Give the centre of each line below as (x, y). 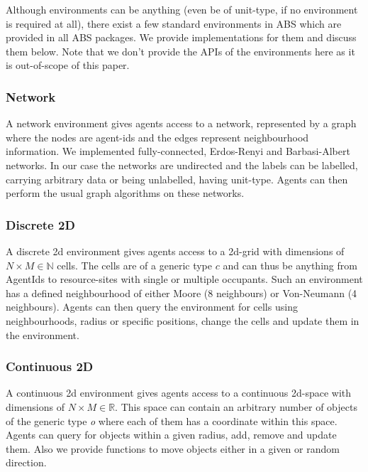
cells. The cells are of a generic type (135, 265)
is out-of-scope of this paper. (68, 65)
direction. (26, 462)
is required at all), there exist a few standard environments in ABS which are (174, 23)
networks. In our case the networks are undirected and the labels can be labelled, (182, 165)
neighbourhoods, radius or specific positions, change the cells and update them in (183, 320)
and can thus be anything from (290, 265)
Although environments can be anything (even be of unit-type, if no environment (182, 9)
